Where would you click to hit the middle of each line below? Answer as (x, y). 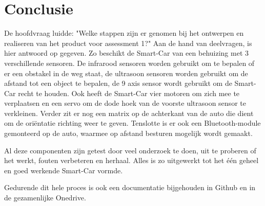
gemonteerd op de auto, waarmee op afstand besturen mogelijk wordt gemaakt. (128, 133)
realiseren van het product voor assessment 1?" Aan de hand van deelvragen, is (128, 43)
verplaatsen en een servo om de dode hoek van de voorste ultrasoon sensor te (125, 103)
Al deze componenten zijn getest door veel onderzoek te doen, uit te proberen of (130, 150)
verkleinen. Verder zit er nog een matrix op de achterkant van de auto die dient (129, 113)
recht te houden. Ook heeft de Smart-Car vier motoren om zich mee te (129, 93)
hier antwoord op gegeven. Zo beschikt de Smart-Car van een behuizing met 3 (126, 53)
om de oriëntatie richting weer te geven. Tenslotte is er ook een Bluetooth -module (132, 123)
